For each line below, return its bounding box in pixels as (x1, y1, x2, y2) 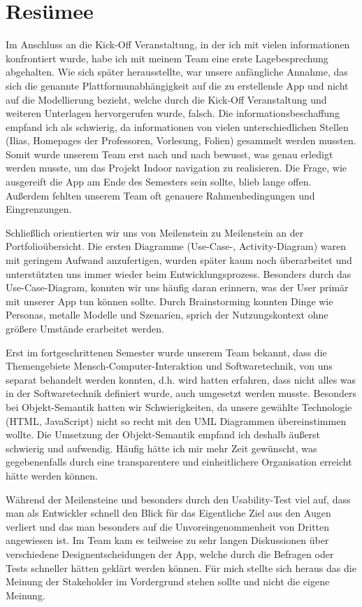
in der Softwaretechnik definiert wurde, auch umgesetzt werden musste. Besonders (6, 386, 357, 400)
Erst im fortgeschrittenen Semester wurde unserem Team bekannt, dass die (6, 344, 327, 359)
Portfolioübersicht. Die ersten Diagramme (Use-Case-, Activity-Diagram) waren (6, 239, 347, 253)
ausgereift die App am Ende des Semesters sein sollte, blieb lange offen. (6, 174, 312, 189)
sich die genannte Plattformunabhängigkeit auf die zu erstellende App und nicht (6, 78, 349, 92)
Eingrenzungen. (6, 202, 72, 216)
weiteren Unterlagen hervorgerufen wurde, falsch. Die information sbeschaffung (6, 106, 340, 120)
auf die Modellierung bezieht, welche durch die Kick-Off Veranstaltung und (6, 92, 327, 106)
